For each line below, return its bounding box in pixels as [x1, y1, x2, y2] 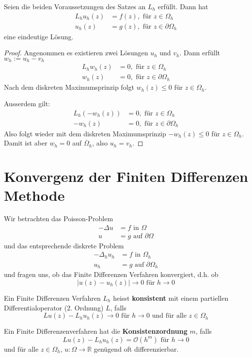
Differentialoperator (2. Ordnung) [4, 302, 104, 312]
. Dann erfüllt [179, 48, 220, 58]
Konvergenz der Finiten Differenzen [4, 166, 248, 186]
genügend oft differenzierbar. [94, 343, 179, 354]
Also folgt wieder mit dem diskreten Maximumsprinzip [4, 128, 166, 138]
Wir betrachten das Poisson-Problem [4, 213, 113, 224]
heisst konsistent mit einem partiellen [113, 292, 229, 303]
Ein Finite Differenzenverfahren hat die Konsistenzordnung [4, 326, 188, 336]
